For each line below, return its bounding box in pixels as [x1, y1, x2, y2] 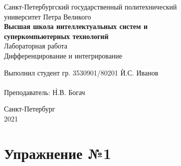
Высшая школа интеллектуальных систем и [4, 21, 148, 31]
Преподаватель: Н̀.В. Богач [4, 86, 85, 97]
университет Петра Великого [4, 11, 91, 21]
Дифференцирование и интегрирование [4, 50, 123, 60]
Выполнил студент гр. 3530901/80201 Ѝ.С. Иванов [4, 67, 159, 77]
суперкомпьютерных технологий [4, 30, 109, 41]
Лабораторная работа [4, 40, 68, 51]
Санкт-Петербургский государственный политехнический [4, 1, 177, 11]
